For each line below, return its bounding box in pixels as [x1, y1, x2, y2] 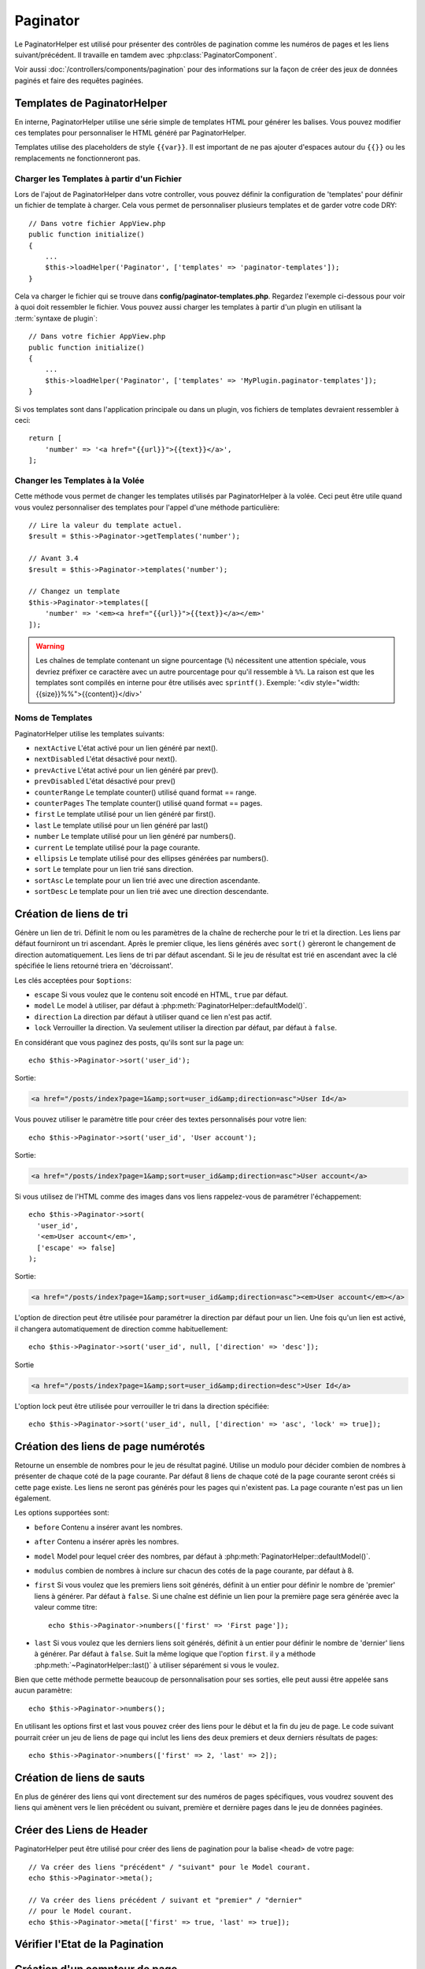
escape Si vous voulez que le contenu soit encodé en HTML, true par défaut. [34, 990, 289, 999]
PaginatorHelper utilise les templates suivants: [14, 729, 165, 738]
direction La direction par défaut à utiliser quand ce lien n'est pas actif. [34, 1012, 272, 1022]
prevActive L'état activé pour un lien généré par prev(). [34, 765, 219, 775]
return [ [28, 434, 62, 443]
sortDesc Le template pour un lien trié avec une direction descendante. [34, 887, 269, 896]
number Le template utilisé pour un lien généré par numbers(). [34, 832, 236, 841]
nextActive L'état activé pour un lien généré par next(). [34, 743, 218, 753]
